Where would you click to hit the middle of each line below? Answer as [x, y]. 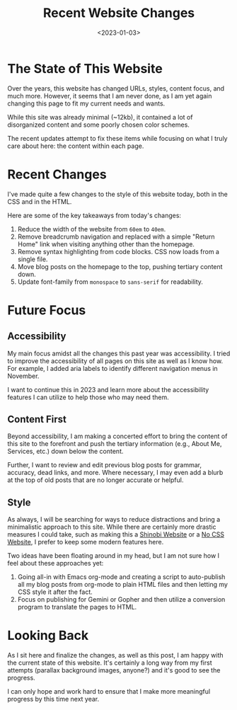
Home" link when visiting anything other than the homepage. [106, 244]
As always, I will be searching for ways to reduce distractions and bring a [114, 520]
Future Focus [47, 310]
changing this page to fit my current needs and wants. [86, 103]
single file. [33, 259]
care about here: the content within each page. [76, 146]
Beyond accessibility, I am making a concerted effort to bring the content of [117, 436]
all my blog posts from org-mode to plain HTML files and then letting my [123, 585]
